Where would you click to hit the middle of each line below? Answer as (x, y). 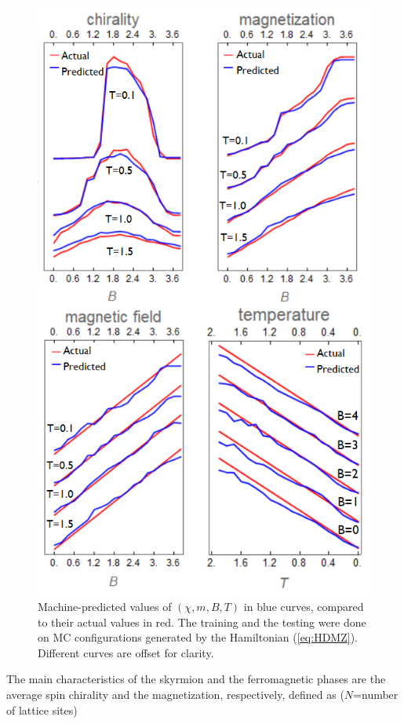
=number (376, 695)
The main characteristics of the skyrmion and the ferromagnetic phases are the (196, 679)
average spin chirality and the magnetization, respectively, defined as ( (175, 695)
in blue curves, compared (304, 607)
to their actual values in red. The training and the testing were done (202, 622)
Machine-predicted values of (105, 607)
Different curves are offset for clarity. (126, 652)
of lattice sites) (42, 709)
